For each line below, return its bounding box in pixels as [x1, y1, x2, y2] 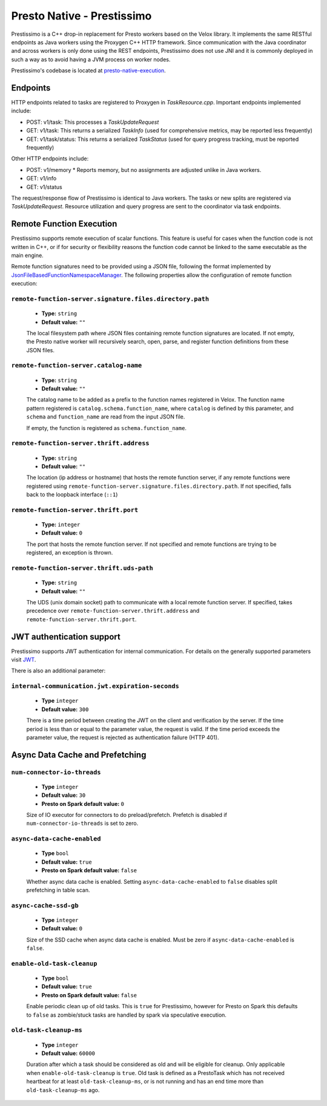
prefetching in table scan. [26, 887, 90, 893]
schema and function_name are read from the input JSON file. [26, 413, 185, 420]
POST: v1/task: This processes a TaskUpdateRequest [26, 118, 159, 126]
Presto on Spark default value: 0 [41, 800, 124, 807]
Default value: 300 [41, 705, 89, 713]
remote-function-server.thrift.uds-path [11, 564, 154, 572]
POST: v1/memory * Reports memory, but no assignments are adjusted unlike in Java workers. [26, 166, 262, 173]
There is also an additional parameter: [11, 667, 106, 674]
